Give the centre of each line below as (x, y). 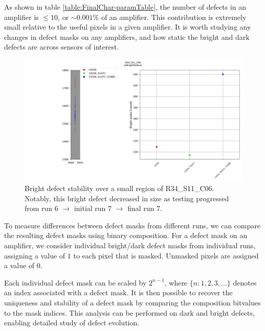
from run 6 (41, 208)
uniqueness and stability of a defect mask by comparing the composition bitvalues (132, 302)
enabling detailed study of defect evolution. (72, 323)
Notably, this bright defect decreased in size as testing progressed (127, 198)
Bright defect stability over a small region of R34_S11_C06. (119, 188)
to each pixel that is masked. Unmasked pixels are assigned (166, 255)
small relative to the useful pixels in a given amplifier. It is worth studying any (128, 27)
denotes (245, 282)
